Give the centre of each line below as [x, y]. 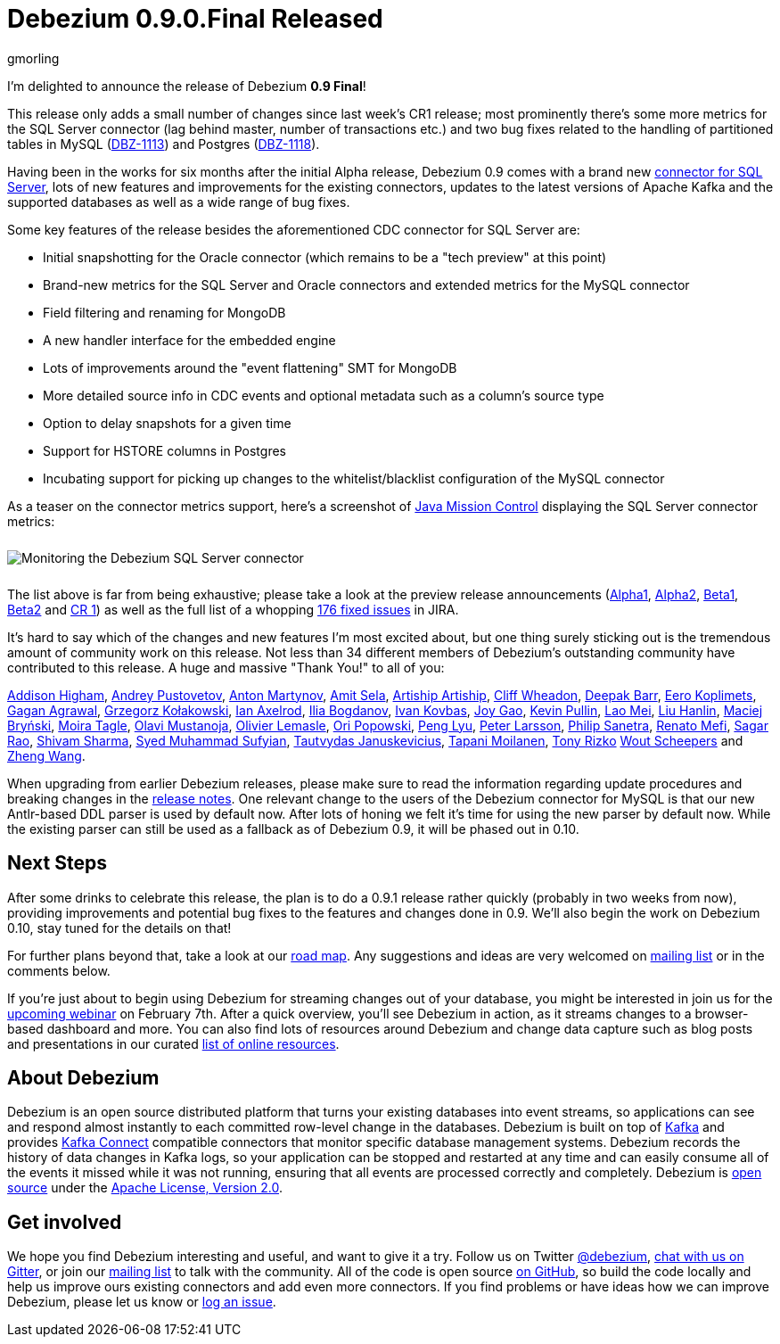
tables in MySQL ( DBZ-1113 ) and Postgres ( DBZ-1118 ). [164, 144]
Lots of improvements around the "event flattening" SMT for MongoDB [250, 367]
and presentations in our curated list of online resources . [173, 1043]
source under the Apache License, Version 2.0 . [145, 1188]
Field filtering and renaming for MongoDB [164, 312]
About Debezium [83, 1078]
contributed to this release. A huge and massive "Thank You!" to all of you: [226, 667]
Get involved [65, 1222]
